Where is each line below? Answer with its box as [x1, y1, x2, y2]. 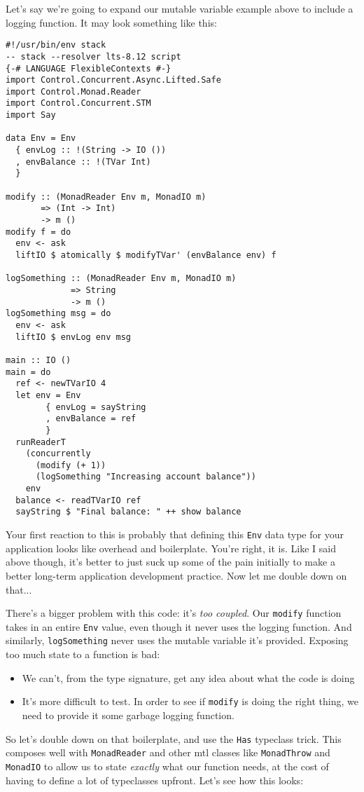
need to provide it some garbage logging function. [22, 707, 234, 722]
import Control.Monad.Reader [6, 86, 141, 97]
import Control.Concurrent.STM [6, 98, 151, 109]
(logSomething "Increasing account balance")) [35, 472, 256, 482]
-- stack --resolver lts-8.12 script [6, 51, 181, 62]
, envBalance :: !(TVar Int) [15, 156, 151, 167]
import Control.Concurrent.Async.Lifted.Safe [6, 75, 221, 86]
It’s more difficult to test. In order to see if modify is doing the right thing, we [22, 694, 358, 709]
